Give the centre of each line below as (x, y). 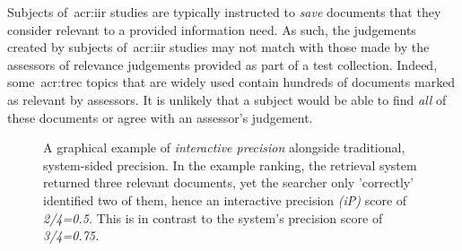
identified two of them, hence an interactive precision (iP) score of (225, 199)
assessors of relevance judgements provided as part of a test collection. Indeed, (222, 64)
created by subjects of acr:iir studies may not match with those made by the (218, 47)
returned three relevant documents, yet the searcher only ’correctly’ (229, 182)
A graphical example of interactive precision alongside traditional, (224, 147)
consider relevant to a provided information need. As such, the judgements (212, 29)
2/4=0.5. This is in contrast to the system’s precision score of (213, 217)
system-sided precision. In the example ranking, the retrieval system (230, 164)
